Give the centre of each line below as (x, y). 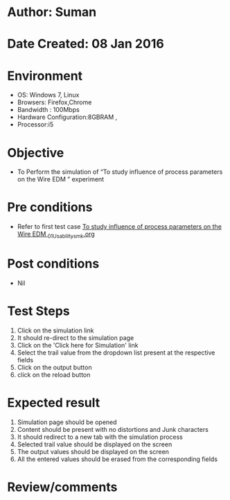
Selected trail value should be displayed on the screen (95, 444)
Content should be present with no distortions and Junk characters (113, 429)
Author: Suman (52, 12)
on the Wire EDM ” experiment (61, 179)
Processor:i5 (35, 124)
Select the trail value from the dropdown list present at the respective (116, 353)
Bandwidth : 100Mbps (48, 110)
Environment (45, 75)
